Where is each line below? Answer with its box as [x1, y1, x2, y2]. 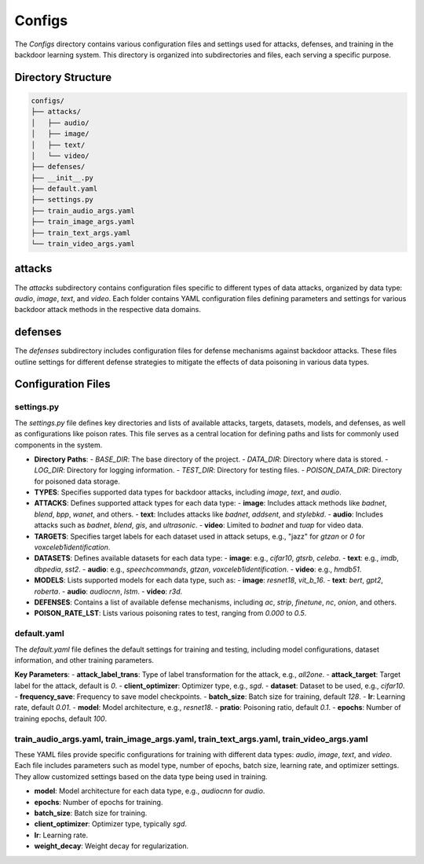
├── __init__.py [31, 173, 94, 182]
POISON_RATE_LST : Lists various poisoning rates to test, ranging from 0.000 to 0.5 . [34, 608, 307, 618]
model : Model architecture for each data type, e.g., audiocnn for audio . [34, 786, 265, 796]
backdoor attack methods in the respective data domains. [14, 305, 202, 314]
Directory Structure [14, 71, 112, 84]
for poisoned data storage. [34, 476, 121, 486]
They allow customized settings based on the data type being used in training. [14, 771, 268, 781]
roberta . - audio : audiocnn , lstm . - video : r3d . [34, 586, 183, 596]
